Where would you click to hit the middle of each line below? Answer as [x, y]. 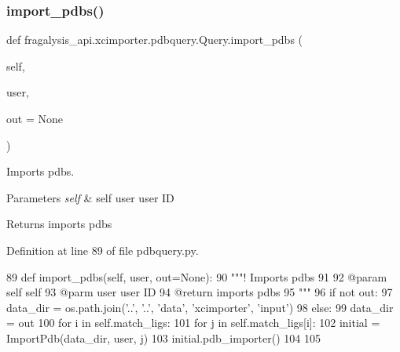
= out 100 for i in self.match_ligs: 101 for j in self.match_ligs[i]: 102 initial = [193, 323]
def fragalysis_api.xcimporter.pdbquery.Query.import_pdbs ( [155, 40]
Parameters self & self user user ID [90, 197]
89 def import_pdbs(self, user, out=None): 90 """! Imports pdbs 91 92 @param [197, 276]
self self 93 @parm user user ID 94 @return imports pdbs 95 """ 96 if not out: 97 [200, 292]
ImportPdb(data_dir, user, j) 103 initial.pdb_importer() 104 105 [163, 337]
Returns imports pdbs [59, 224]
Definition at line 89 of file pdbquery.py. [103, 250]
